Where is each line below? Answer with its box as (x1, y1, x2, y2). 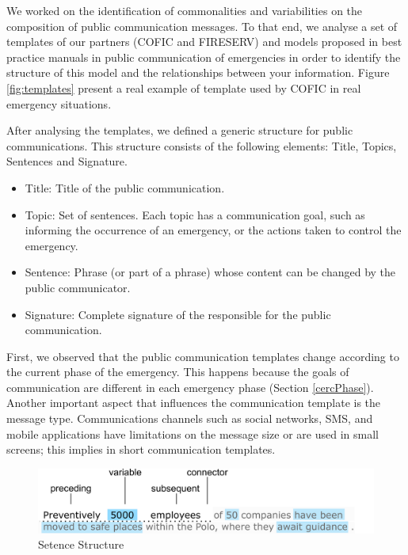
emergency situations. (6, 95, 112, 112)
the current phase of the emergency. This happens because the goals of (6, 363, 349, 380)
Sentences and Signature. (6, 153, 128, 169)
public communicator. (25, 279, 131, 295)
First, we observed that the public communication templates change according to (6, 348, 399, 364)
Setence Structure (38, 536, 124, 553)
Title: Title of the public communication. (25, 179, 225, 196)
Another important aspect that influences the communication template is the (6, 394, 381, 411)
